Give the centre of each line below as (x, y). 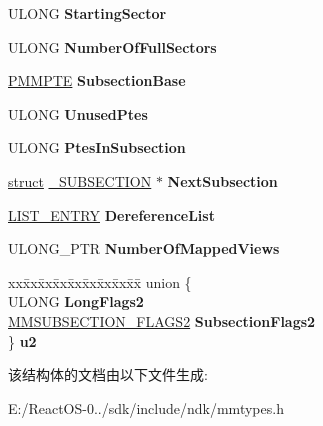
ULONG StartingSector (87, 13)
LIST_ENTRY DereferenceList (111, 214)
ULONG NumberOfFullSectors (112, 46)
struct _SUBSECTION (80, 180)
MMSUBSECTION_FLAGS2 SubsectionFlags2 (162, 320)
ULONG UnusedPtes (78, 113)
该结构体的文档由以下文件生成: (108, 374)
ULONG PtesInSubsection (97, 147)
